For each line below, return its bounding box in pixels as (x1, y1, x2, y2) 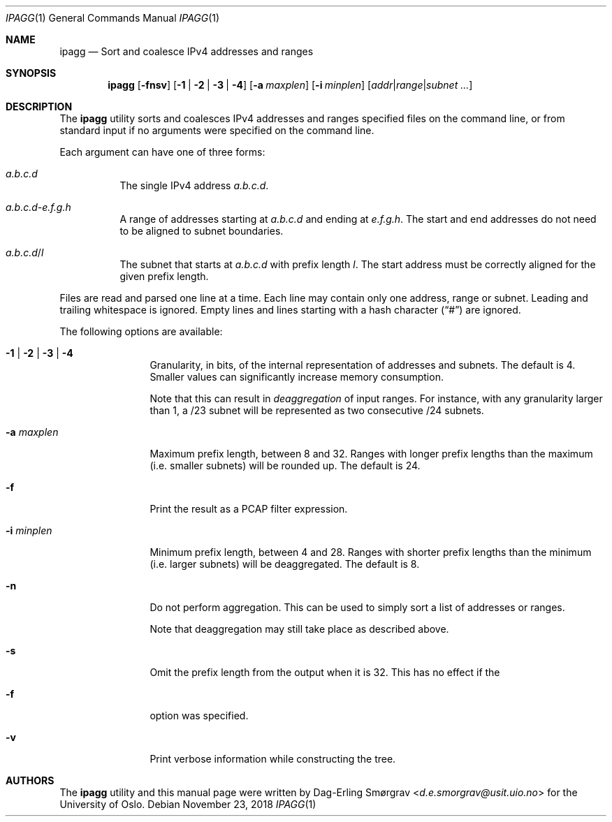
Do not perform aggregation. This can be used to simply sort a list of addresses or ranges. (150, 601, 565, 613)
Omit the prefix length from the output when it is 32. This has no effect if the (150, 666, 500, 678)
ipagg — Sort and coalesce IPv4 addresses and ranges (59, 45, 314, 57)
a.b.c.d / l (6, 247, 44, 258)
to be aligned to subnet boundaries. (119, 225, 284, 237)
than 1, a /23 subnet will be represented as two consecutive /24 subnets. (150, 404, 484, 416)
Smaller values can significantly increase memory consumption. (150, 371, 444, 383)
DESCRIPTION (6, 101, 73, 112)
